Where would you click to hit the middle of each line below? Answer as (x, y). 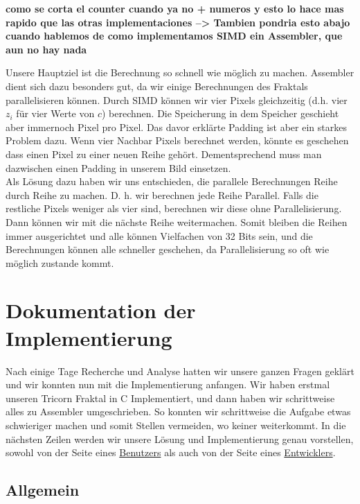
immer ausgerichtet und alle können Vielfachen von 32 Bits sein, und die (159, 235)
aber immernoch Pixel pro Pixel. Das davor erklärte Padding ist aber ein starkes (176, 127)
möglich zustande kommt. (60, 262)
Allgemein (43, 490)
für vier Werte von (55, 113)
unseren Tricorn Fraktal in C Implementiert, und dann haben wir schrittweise (170, 398)
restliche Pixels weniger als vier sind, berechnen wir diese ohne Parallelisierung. (174, 208)
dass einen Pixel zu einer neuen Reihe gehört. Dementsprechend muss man (164, 154)
